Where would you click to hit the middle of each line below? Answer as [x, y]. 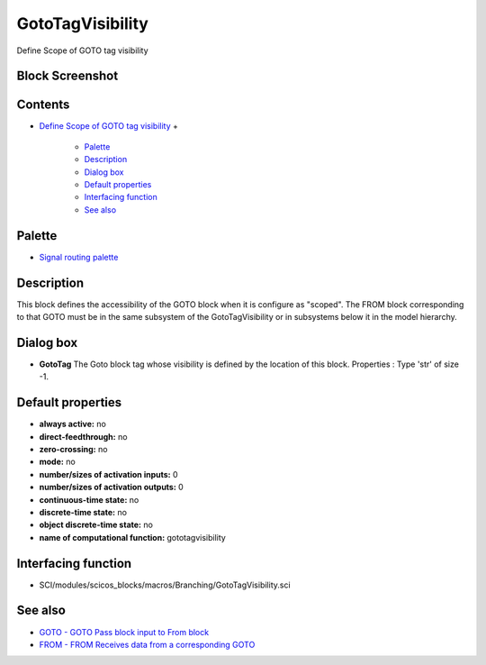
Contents [43, 105]
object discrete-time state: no [96, 525]
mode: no [57, 462]
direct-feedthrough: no [83, 436]
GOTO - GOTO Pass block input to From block [124, 632]
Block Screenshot [67, 76]
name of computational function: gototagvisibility [133, 537]
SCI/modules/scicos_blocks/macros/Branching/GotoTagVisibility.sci [165, 585]
